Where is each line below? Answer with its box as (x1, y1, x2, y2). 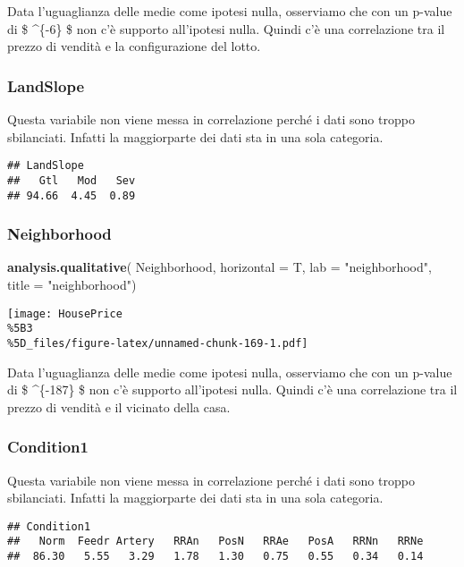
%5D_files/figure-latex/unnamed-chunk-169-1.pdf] (7, 336, 308, 350)
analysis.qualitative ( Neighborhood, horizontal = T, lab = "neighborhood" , (7, 258, 432, 276)
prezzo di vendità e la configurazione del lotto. (7, 37, 261, 55)
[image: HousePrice (7, 307, 122, 320)
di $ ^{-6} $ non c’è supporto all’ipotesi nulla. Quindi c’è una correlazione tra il (7, 19, 445, 38)
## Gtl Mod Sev (7, 173, 136, 187)
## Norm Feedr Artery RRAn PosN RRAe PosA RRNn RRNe (7, 535, 424, 548)
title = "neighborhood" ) (7, 275, 137, 293)
